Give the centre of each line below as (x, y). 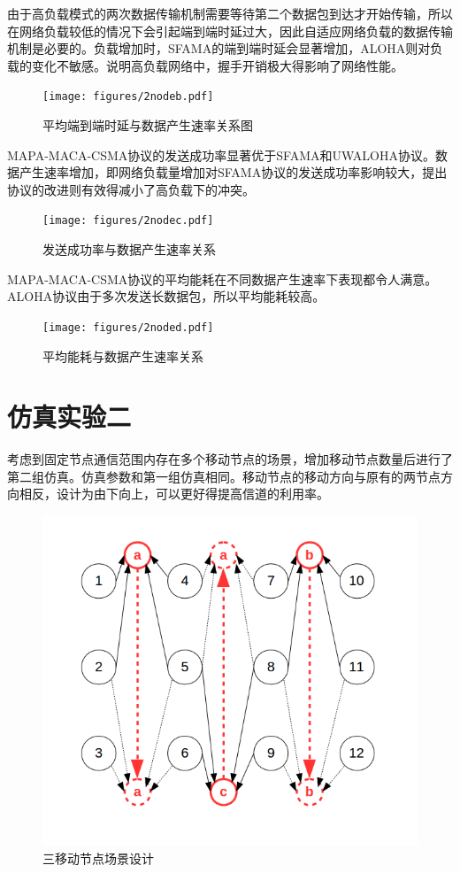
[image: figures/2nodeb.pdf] (128, 97)
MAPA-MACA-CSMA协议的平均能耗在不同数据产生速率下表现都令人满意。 (222, 278)
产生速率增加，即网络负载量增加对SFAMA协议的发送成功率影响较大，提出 (233, 172)
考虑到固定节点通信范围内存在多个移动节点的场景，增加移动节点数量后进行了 (230, 459)
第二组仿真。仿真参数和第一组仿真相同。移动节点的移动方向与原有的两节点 (224, 476)
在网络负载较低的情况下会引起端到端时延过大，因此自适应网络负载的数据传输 (230, 31)
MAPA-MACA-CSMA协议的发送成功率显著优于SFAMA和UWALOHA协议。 (222, 155)
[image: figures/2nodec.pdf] (128, 221)
